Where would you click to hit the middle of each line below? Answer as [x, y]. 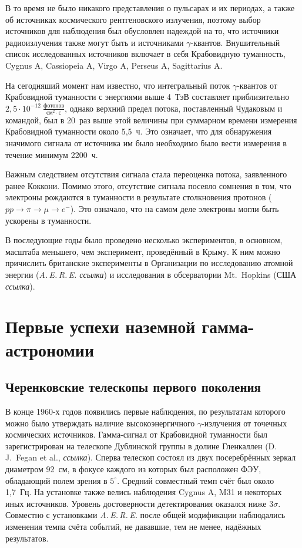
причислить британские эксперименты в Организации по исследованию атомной [149, 263]
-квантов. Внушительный [235, 42]
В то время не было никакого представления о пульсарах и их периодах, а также [150, 8]
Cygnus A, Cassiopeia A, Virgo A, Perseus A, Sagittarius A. [114, 65]
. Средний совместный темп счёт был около [196, 480]
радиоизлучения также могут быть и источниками [95, 42]
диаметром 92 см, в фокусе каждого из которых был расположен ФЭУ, [133, 468]
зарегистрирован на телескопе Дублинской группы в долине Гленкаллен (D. [141, 446]
